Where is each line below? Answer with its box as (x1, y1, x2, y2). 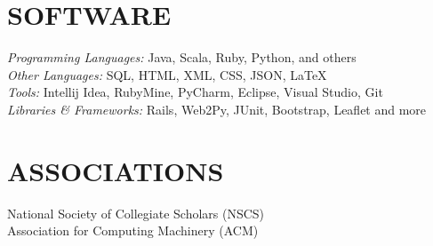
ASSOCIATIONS (7, 152, 224, 188)
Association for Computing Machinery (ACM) (7, 221, 259, 240)
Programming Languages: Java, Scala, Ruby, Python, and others (7, 48, 357, 67)
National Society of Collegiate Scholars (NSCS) (7, 203, 265, 222)
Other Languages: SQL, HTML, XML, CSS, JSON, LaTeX (7, 65, 327, 83)
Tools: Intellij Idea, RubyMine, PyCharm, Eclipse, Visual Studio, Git (7, 83, 383, 101)
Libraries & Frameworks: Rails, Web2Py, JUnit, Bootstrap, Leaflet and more (7, 99, 427, 118)
